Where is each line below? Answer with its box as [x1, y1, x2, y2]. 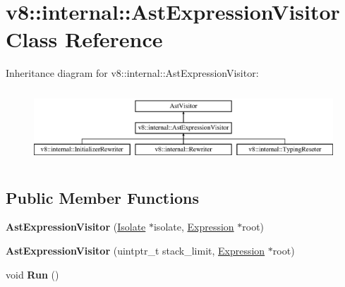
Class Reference [6, 25, 163, 54]
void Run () [6, 267, 59, 281]
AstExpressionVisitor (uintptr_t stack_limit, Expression [6, 243, 265, 258]
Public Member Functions [6, 186, 199, 208]
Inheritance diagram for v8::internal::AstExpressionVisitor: [6, 66, 259, 80]
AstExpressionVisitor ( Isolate [6, 219, 146, 234]
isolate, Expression [153, 219, 234, 234]
